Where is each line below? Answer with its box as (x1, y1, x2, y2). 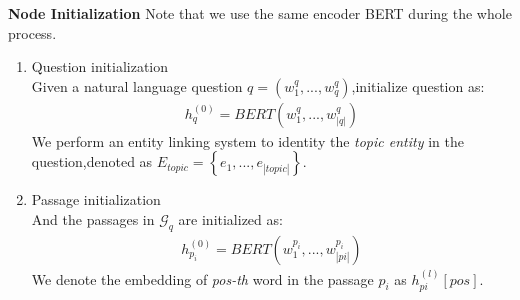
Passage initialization (31, 189, 161, 210)
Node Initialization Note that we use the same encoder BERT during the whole (8, 3, 512, 23)
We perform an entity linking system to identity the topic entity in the (31, 130, 464, 151)
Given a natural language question (31, 75, 243, 96)
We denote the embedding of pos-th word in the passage (31, 268, 374, 289)
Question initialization (31, 56, 169, 77)
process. (8, 22, 57, 43)
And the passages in (31, 209, 155, 229)
